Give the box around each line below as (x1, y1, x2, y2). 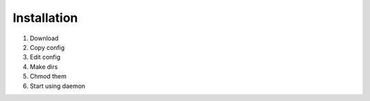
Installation (12, 10, 78, 25)
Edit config (29, 53, 61, 61)
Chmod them (29, 72, 66, 81)
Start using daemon (29, 82, 86, 90)
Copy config (29, 43, 65, 51)
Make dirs (29, 62, 58, 71)
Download (29, 34, 59, 42)
